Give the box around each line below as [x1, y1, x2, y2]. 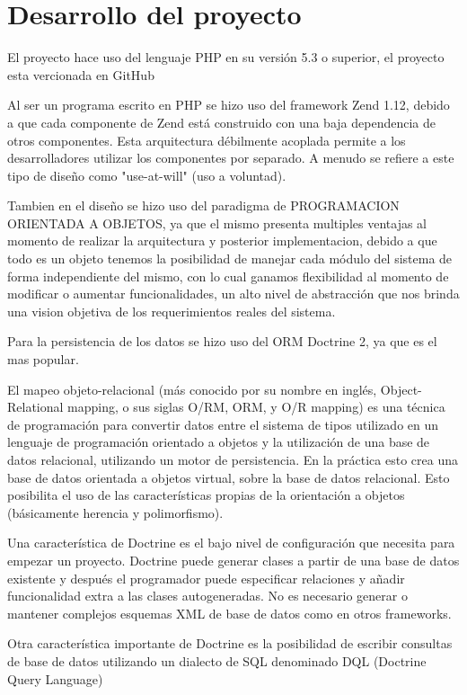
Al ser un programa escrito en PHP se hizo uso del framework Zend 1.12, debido [7, 95, 450, 114]
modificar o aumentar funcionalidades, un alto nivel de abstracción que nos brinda [7, 284, 460, 303]
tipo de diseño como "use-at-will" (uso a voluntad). [7, 165, 286, 184]
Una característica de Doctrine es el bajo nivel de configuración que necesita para [7, 533, 455, 552]
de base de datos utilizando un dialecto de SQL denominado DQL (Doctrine [7, 651, 427, 670]
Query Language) [7, 669, 103, 688]
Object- [380, 379, 422, 398]
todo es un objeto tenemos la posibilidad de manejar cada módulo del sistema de [7, 249, 453, 268]
